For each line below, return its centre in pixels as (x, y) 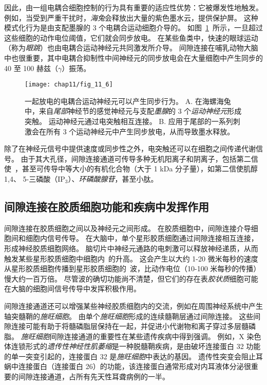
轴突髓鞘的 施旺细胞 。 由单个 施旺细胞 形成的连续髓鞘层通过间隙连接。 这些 (129, 316)
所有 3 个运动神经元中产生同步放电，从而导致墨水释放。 (140, 131)
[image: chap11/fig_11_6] (69, 85)
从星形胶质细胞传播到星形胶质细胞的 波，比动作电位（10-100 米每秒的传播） (132, 268)
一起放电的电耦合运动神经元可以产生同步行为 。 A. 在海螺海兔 (128, 101)
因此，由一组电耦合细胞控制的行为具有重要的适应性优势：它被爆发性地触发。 (133, 7)
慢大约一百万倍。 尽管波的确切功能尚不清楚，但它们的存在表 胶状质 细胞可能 (131, 278)
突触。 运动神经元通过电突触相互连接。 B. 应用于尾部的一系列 (129, 121)
